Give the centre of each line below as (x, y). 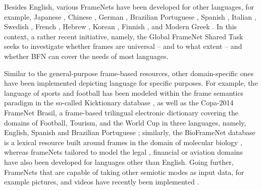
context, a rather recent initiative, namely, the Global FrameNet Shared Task (124, 36)
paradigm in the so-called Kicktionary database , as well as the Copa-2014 (119, 103)
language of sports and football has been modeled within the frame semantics (124, 92)
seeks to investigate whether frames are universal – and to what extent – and (123, 46)
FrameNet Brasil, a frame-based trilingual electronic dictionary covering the (121, 112)
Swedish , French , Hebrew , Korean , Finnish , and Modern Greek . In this (121, 26)
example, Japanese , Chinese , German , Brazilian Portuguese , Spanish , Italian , (130, 16)
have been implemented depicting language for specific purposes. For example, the (131, 83)
